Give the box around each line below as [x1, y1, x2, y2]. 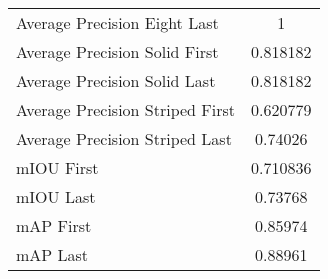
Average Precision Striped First [16, 98, 236, 121]
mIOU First [16, 156, 99, 179]
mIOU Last [16, 185, 96, 208]
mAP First [16, 214, 92, 237]
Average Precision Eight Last [16, 11, 219, 34]
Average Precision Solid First [16, 40, 219, 63]
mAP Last [16, 243, 89, 266]
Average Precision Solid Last [16, 69, 216, 92]
